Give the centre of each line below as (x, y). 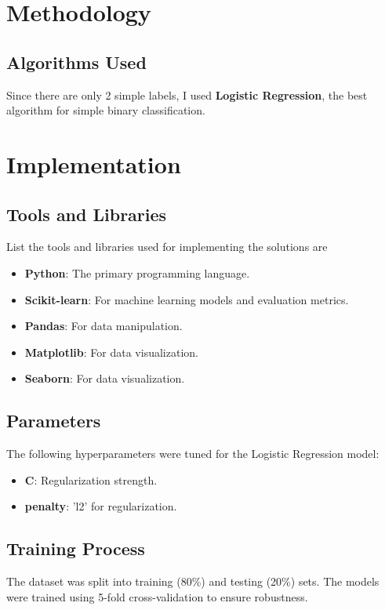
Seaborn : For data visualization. (105, 378)
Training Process (76, 548)
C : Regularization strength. (91, 479)
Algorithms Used (76, 62)
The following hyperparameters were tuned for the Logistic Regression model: (193, 454)
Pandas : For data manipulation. (104, 326)
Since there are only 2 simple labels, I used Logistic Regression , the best (187, 94)
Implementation (94, 163)
